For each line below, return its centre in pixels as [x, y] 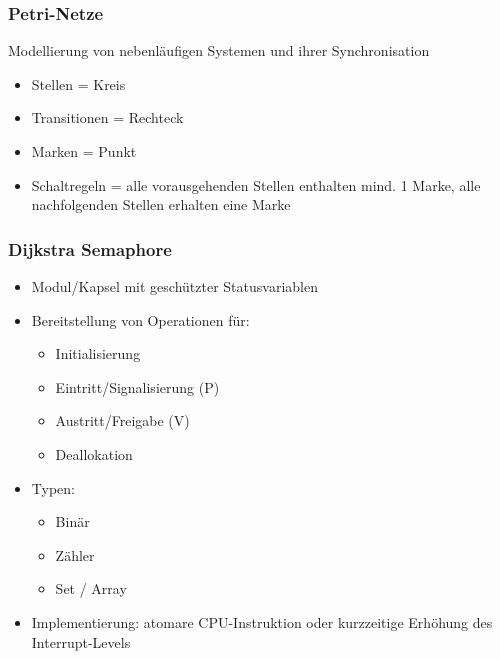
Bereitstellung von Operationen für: [140, 319]
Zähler [75, 554]
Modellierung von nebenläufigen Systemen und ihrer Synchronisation [219, 50]
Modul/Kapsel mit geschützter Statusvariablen [174, 286]
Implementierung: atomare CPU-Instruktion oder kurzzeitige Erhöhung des [262, 621]
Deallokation [94, 453]
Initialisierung [98, 353]
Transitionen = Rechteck [107, 117]
